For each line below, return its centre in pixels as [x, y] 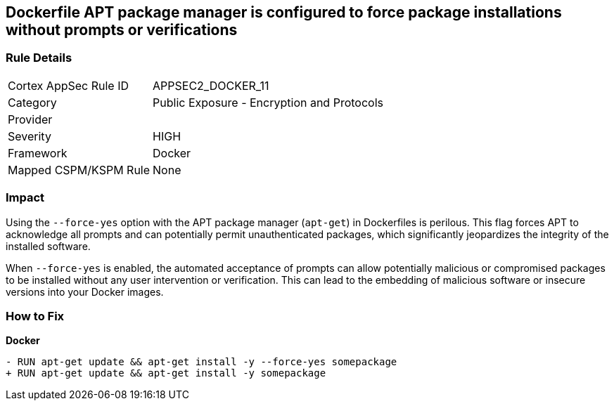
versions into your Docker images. [85, 292]
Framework [38, 153]
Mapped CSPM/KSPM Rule [79, 170]
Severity [30, 136]
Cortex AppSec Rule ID [69, 85]
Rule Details [39, 58]
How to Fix [35, 316]
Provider [30, 119]
